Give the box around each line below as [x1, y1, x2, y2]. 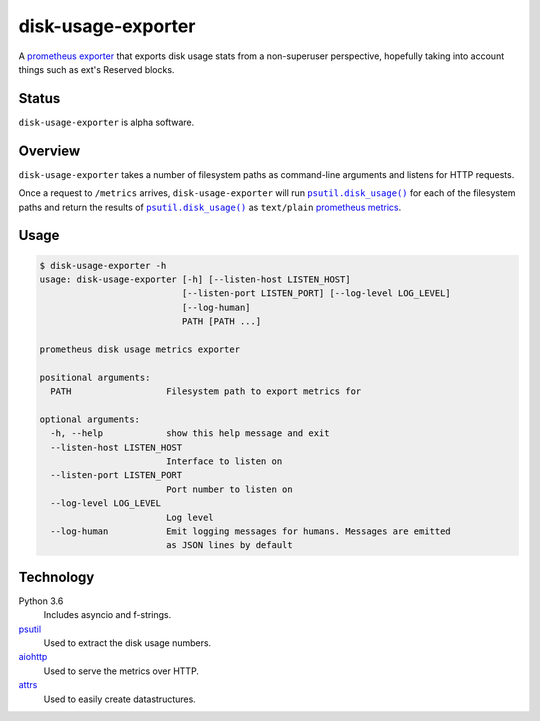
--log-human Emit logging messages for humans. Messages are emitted [50, 525, 452, 537]
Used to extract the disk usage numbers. [43, 637, 212, 649]
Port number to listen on [165, 483, 294, 495]
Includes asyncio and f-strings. [43, 609, 172, 621]
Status [18, 90, 61, 107]
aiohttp [18, 651, 48, 663]
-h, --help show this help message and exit [50, 428, 330, 439]
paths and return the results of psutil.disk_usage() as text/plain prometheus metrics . [18, 201, 402, 213]
